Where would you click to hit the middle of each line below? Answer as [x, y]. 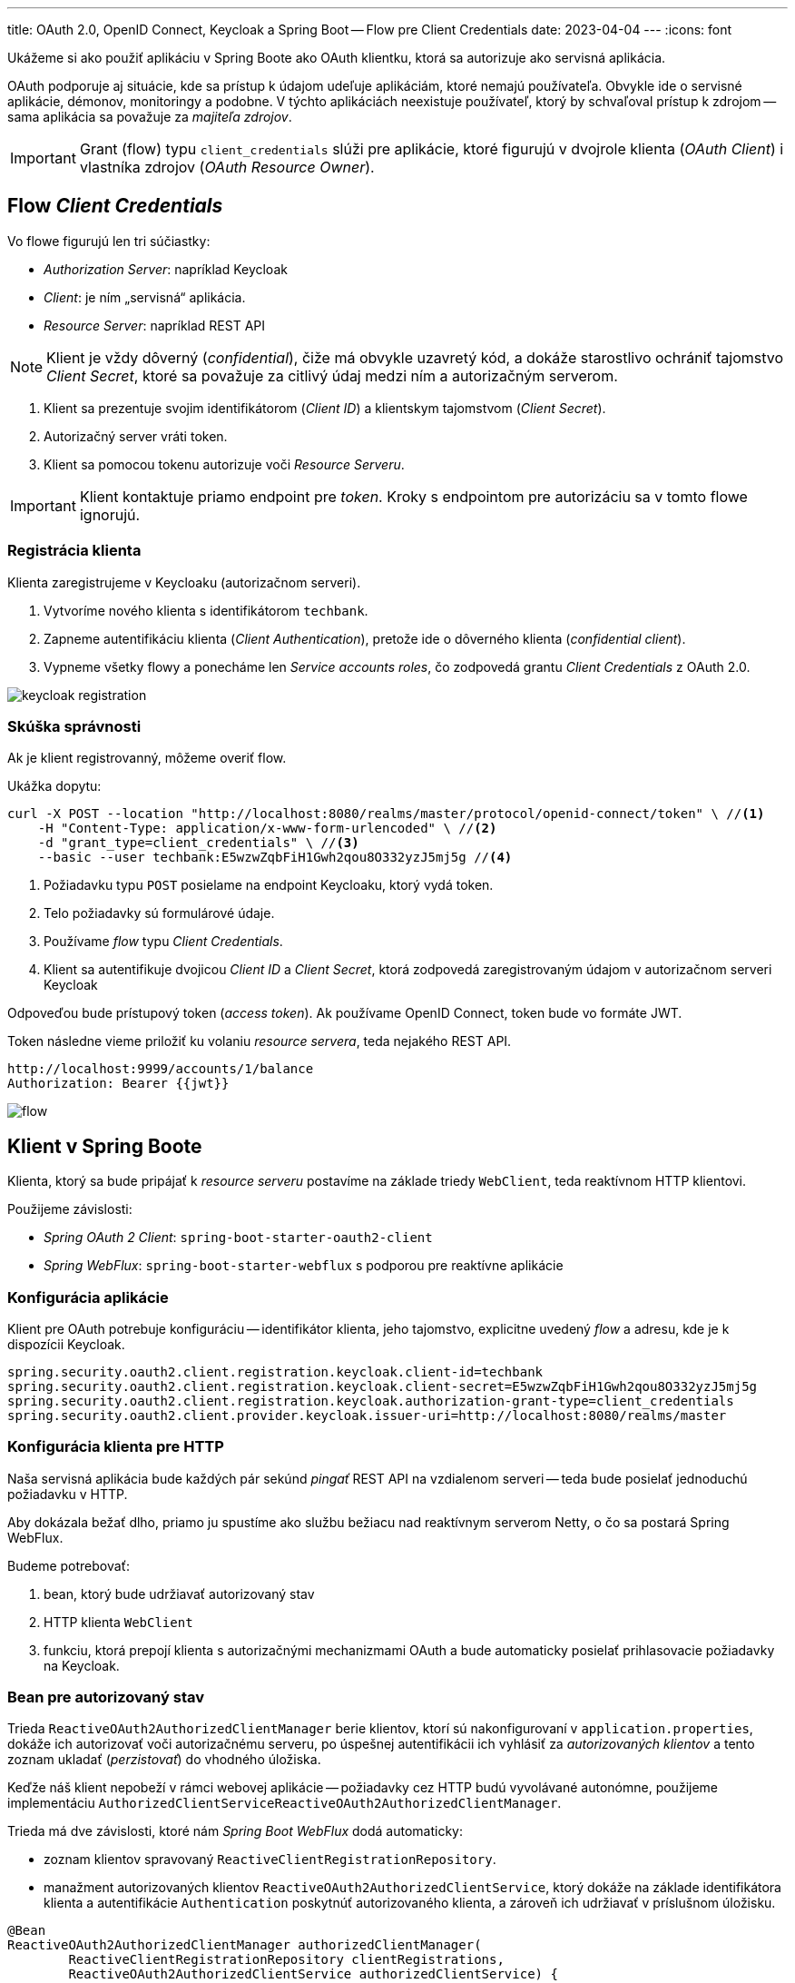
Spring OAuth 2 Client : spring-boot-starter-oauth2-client [238, 1238]
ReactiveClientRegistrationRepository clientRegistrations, [286, 1960]
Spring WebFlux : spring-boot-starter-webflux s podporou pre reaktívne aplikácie [304, 1266]
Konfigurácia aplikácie [88, 1297]
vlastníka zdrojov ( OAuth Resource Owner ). [227, 167]
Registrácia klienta [74, 551]
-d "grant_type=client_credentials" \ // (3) [198, 843]
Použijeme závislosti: [70, 1209]
